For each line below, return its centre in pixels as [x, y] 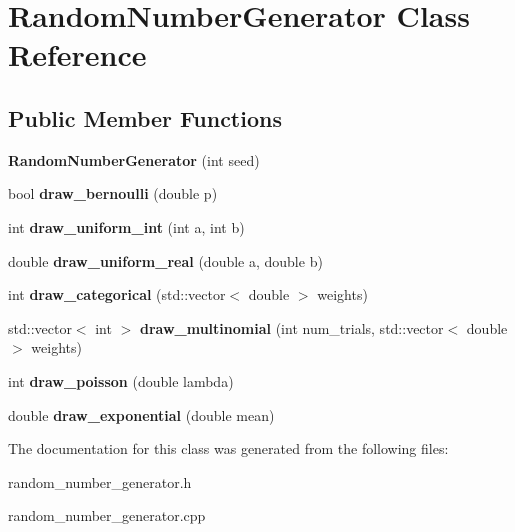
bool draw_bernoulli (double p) [113, 193]
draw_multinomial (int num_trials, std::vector [291, 327]
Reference [77, 54]
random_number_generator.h [100, 481]
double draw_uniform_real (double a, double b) [165, 260]
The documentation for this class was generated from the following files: [228, 448]
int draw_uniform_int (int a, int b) [126, 226]
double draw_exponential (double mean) [141, 414]
